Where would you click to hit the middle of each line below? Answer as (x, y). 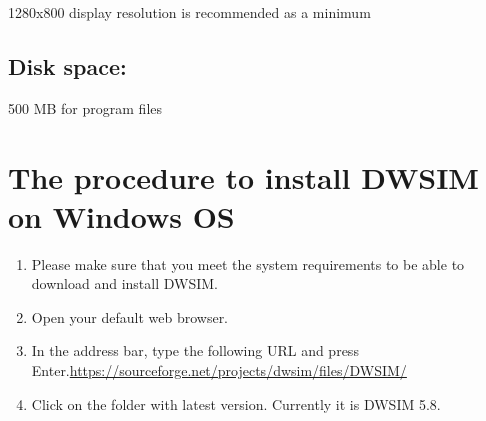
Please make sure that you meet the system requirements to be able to (248, 263)
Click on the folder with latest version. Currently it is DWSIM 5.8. (236, 403)
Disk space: (67, 65)
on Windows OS (121, 215)
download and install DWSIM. (124, 283)
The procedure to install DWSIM (243, 176)
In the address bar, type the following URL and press (195, 350)
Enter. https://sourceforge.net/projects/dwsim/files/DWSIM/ (219, 370)
